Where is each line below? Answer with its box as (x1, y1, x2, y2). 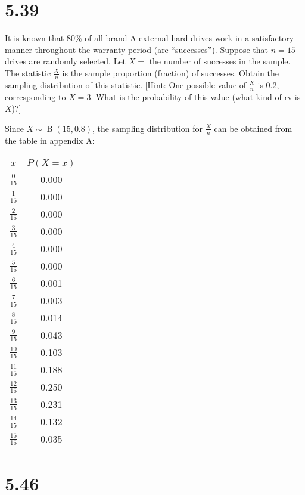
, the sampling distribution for (92, 122, 203, 134)
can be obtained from (214, 122, 292, 134)
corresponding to (5, 90, 66, 103)
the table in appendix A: (5, 134, 95, 146)
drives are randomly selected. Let (5, 55, 126, 67)
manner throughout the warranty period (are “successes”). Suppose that (5, 43, 269, 55)
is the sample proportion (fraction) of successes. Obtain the (62, 66, 279, 79)
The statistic (5, 66, 51, 79)
